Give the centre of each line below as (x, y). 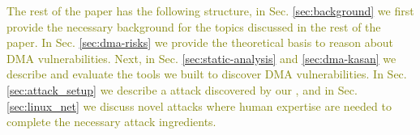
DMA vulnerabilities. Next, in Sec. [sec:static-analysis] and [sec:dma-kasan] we (201, 58)
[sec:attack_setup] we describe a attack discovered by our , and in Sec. (182, 89)
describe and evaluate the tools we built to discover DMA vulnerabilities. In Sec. (207, 74)
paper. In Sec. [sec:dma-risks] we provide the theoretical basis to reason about (200, 42)
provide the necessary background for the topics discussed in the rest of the (194, 26)
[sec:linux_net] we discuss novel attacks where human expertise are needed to (199, 105)
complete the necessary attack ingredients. (111, 122)
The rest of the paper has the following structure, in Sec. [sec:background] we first (210, 11)
